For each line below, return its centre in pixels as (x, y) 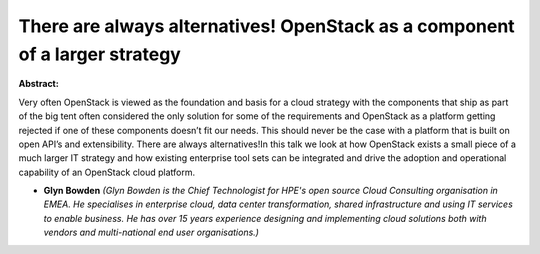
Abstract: (38, 84)
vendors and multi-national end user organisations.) (151, 232)
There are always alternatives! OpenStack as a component (266, 26)
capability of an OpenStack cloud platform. (106, 172)
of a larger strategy (100, 54)
